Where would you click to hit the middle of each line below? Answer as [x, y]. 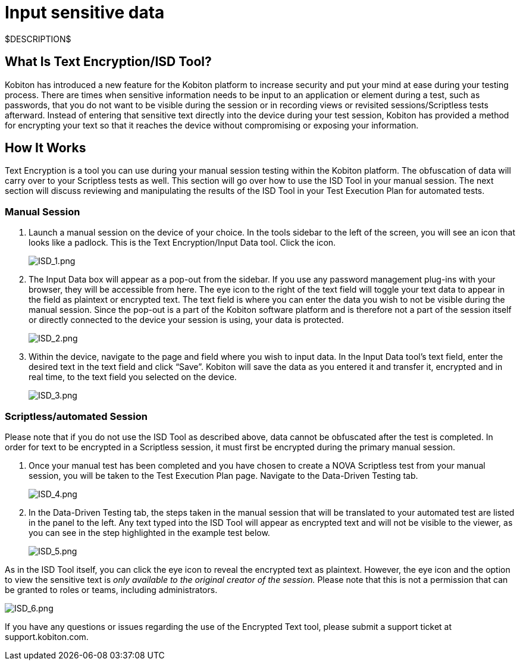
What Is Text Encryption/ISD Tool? [108, 62]
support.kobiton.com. [47, 636]
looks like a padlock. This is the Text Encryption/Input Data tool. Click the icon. [182, 243]
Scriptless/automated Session [76, 416]
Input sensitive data [85, 12]
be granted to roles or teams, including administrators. [111, 589]
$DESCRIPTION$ [38, 39]
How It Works [46, 148]
